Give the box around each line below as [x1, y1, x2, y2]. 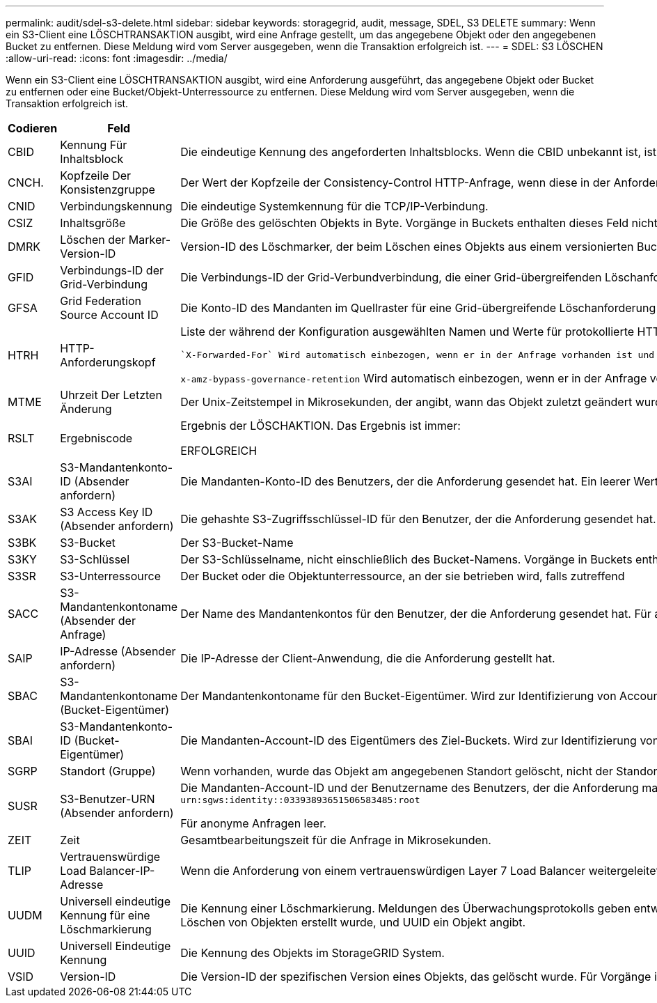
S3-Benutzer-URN [60, 791, 155, 806]
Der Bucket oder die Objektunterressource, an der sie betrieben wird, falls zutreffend [180, 569, 625, 583]
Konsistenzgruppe [60, 182, 155, 196]
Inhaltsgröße [60, 216, 126, 230]
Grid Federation [60, 294, 141, 308]
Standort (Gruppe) [60, 764, 156, 778]
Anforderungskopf [60, 355, 156, 369]
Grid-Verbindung [60, 277, 148, 291]
